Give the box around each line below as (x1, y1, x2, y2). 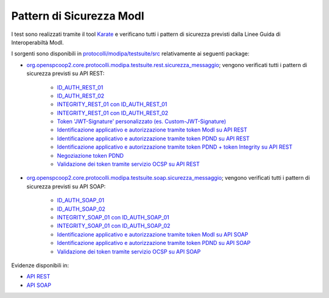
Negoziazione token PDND (57, 152, 124, 159)
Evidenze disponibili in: (11, 261, 69, 269)
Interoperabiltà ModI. (11, 38, 64, 46)
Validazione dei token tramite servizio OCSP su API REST (57, 160, 200, 168)
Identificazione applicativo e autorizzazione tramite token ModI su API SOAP (57, 230, 249, 238)
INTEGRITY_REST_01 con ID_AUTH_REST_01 (57, 101, 168, 108)
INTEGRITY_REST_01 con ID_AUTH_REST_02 (57, 109, 169, 116)
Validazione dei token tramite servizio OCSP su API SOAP (57, 247, 201, 255)
